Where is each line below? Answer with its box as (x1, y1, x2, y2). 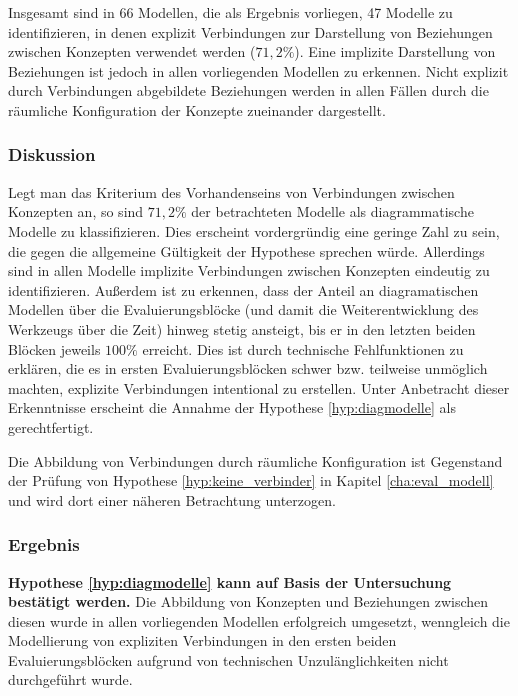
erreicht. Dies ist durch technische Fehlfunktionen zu (142, 338, 464, 359)
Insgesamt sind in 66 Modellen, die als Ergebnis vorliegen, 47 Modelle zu (8, 2, 453, 22)
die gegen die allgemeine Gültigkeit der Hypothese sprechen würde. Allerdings (8, 240, 485, 261)
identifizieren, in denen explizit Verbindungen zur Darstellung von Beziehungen (8, 21, 493, 42)
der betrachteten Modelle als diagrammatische (191, 201, 474, 222)
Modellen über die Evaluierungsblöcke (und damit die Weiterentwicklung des (8, 299, 479, 320)
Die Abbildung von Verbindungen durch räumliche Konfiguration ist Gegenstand (8, 450, 503, 471)
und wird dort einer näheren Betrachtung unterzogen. (8, 489, 336, 510)
